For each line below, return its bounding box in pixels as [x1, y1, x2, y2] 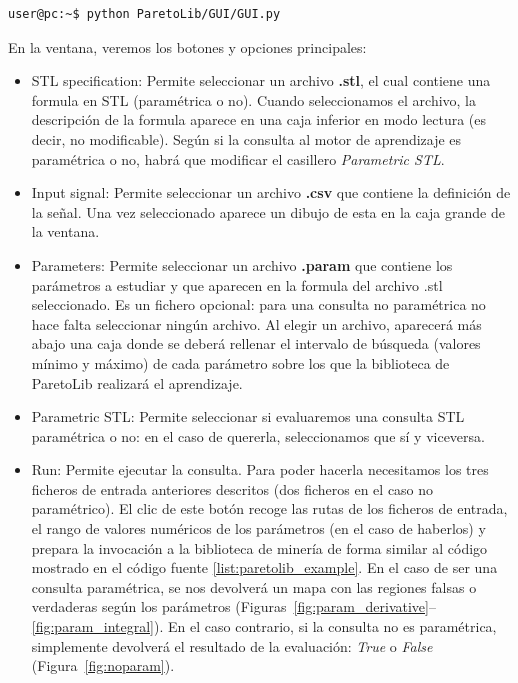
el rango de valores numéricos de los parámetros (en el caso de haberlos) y [31, 518, 486, 539]
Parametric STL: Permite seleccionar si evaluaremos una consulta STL [31, 406, 465, 427]
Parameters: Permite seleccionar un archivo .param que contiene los [31, 254, 453, 275]
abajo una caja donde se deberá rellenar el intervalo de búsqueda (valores [31, 333, 481, 354]
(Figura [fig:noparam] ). [31, 655, 175, 676]
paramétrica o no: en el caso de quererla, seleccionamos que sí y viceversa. [31, 425, 485, 446]
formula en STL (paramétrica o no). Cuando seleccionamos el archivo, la [31, 89, 477, 110]
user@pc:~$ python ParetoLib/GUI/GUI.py [8, 7, 281, 21]
